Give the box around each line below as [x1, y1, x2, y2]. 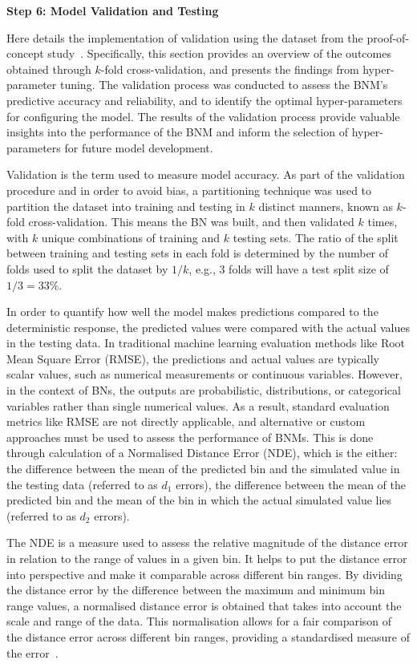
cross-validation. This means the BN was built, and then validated [28, 213, 354, 230]
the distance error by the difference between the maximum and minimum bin [6, 581, 385, 598]
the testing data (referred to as [6, 476, 158, 492]
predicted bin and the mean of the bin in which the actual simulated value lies [6, 492, 392, 508]
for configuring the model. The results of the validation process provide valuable [6, 107, 400, 124]
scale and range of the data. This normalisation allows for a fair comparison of [6, 613, 392, 630]
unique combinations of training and [41, 229, 221, 245]
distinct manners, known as [258, 197, 393, 214]
